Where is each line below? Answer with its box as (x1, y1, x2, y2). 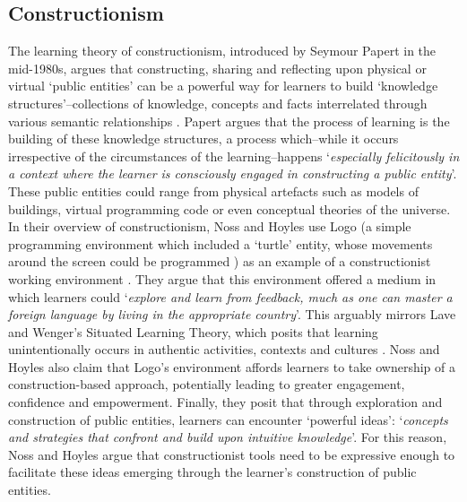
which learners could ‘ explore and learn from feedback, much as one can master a (8, 287, 453, 306)
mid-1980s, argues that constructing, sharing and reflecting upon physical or (8, 58, 427, 77)
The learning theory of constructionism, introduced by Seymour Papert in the (8, 41, 437, 60)
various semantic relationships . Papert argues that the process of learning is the (8, 111, 450, 130)
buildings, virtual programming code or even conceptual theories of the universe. (8, 199, 451, 218)
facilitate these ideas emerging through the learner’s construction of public (8, 463, 417, 481)
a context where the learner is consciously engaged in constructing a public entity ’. (8, 164, 457, 183)
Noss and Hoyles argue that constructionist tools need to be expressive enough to (8, 445, 455, 463)
